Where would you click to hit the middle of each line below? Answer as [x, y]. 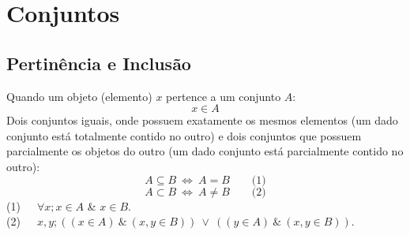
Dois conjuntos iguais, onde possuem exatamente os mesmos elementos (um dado [202, 120]
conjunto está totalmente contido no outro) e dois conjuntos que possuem [184, 135]
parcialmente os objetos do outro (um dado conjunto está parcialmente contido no [205, 151]
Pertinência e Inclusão [99, 63]
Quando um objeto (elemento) [79, 96]
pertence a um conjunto [224, 96]
